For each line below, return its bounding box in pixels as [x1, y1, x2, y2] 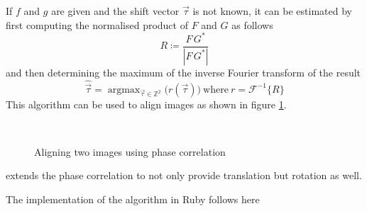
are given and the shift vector [51, 4, 180, 18]
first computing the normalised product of [6, 17, 188, 32]
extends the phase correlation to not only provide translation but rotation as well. [6, 168, 362, 183]
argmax [107, 84, 141, 95]
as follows [231, 17, 273, 32]
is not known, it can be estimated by [192, 4, 352, 18]
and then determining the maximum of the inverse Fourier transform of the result [6, 64, 361, 79]
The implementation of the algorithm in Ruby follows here [6, 192, 260, 206]
